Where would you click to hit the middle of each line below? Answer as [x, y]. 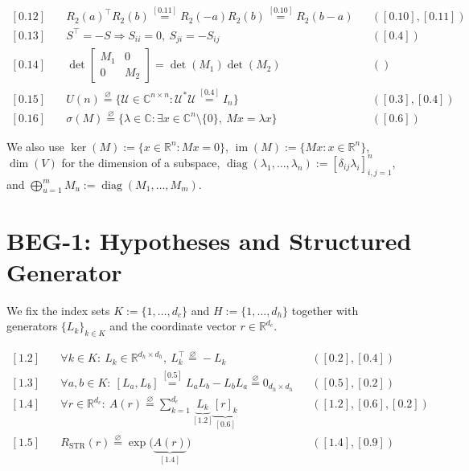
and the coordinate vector [173, 326]
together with [325, 310]
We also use [35, 146]
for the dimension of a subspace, [141, 162]
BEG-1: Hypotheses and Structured [209, 240]
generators [32, 326]
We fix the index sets [58, 310]
